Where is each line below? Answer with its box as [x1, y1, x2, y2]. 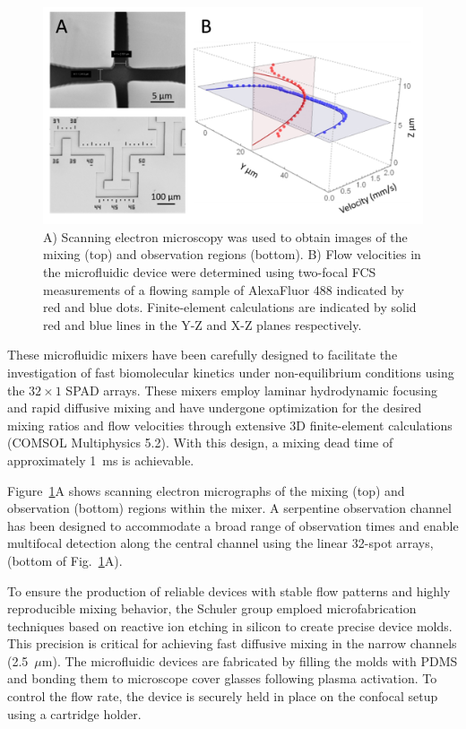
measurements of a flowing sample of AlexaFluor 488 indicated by [43, 280, 404, 299]
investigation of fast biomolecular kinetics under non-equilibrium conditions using [7, 362, 454, 381]
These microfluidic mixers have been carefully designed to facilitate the [7, 345, 398, 364]
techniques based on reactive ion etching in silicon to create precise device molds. [7, 616, 453, 635]
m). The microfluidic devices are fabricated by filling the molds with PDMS [41, 651, 458, 670]
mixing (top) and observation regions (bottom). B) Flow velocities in [43, 245, 421, 264]
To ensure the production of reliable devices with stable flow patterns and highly [7, 581, 451, 600]
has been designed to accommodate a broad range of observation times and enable [7, 516, 459, 534]
